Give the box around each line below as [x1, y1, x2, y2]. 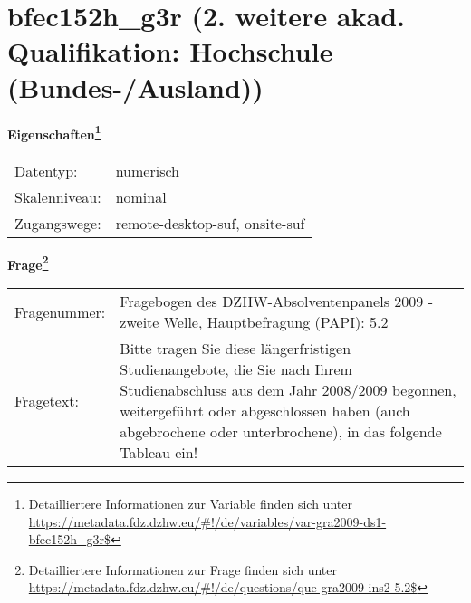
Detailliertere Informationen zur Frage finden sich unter [28, 560, 338, 579]
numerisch [115, 159, 179, 181]
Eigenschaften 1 [7, 121, 101, 143]
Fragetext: [14, 389, 79, 411]
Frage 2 [7, 252, 49, 273]
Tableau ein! [120, 442, 198, 463]
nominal [115, 186, 167, 207]
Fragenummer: [14, 301, 106, 322]
